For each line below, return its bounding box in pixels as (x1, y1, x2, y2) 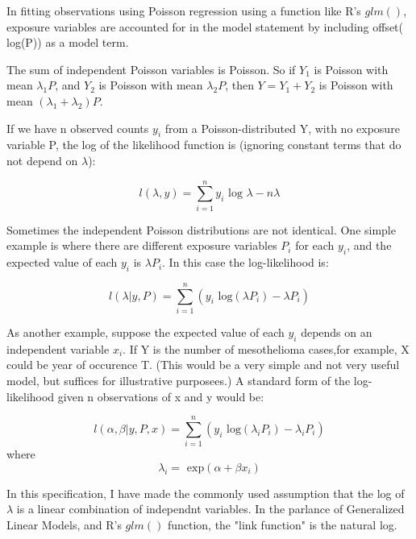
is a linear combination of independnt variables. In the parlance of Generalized (16, 500, 405, 517)
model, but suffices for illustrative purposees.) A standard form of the (6, 371, 351, 388)
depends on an (301, 323, 372, 340)
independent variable (6, 340, 110, 357)
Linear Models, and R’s (6, 516, 122, 533)
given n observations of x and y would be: (57, 388, 264, 404)
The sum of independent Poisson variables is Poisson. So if (6, 60, 296, 77)
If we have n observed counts (6, 119, 149, 136)
